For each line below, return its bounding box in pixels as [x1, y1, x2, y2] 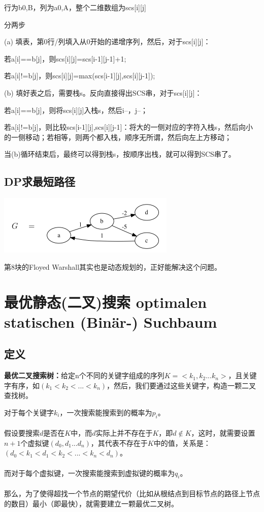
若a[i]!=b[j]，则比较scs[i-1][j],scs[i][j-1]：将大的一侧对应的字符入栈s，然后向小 [4, 122, 253, 132]
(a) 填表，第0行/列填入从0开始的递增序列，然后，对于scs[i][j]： [4, 36, 211, 47]
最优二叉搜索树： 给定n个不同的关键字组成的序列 [4, 370, 164, 381]
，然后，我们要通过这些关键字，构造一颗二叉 [107, 380, 256, 390]
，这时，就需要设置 [191, 428, 255, 438]
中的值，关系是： [153, 437, 211, 448]
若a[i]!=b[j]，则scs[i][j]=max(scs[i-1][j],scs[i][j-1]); [4, 70, 155, 81]
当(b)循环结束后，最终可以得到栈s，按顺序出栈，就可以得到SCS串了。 [4, 149, 236, 159]
